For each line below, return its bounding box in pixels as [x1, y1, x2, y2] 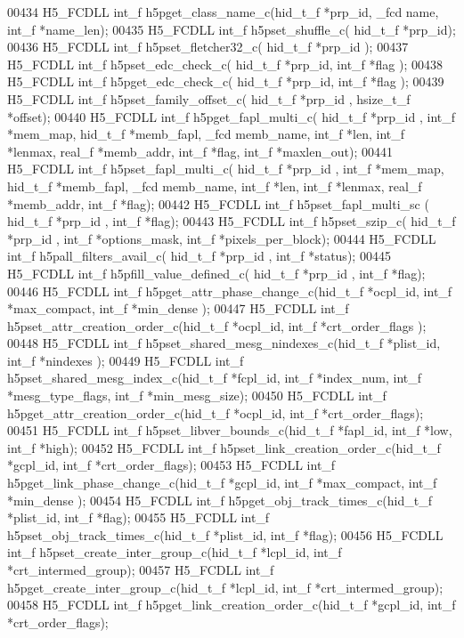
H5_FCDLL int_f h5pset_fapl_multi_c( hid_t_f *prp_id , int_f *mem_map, [7, 159, 444, 178]
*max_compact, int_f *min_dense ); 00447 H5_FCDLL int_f [7, 299, 349, 318]
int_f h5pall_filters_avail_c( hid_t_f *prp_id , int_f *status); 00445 [7, 246, 391, 265]
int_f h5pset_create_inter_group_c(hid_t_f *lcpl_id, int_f [7, 543, 342, 561]
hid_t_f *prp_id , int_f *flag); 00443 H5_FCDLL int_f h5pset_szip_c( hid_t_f [7, 212, 456, 230]
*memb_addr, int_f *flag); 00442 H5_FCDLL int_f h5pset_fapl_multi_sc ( [7, 194, 429, 213]
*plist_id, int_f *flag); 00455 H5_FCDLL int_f [7, 508, 270, 527]
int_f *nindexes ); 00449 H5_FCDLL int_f [7, 351, 244, 369]
